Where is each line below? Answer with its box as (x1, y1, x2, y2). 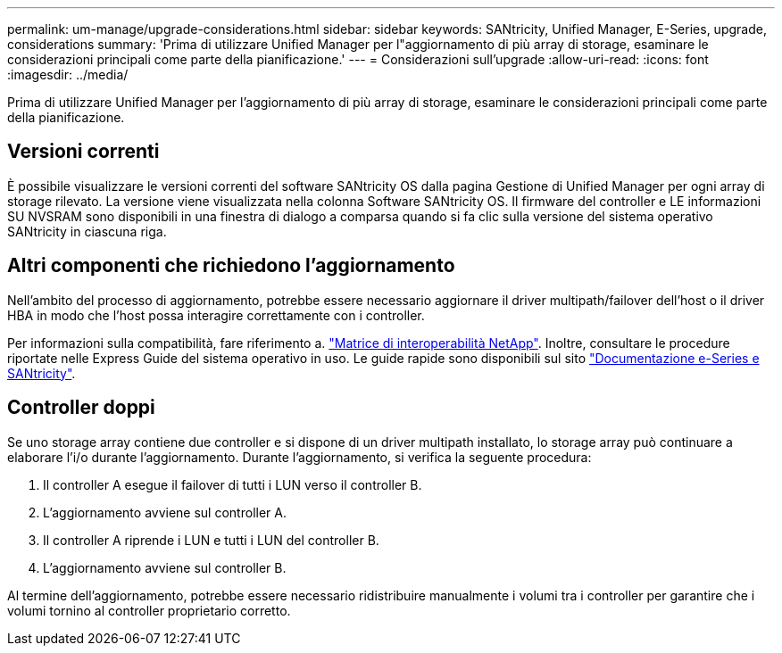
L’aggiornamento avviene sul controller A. (43, 504, 287, 520)
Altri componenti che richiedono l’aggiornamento (7, 254, 455, 277)
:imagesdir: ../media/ (7, 67, 129, 82)
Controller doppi (7, 396, 155, 419)
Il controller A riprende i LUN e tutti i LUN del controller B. (43, 532, 379, 548)
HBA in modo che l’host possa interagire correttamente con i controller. (7, 307, 425, 323)
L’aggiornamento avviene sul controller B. (43, 559, 287, 575)
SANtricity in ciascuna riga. (7, 223, 167, 239)
